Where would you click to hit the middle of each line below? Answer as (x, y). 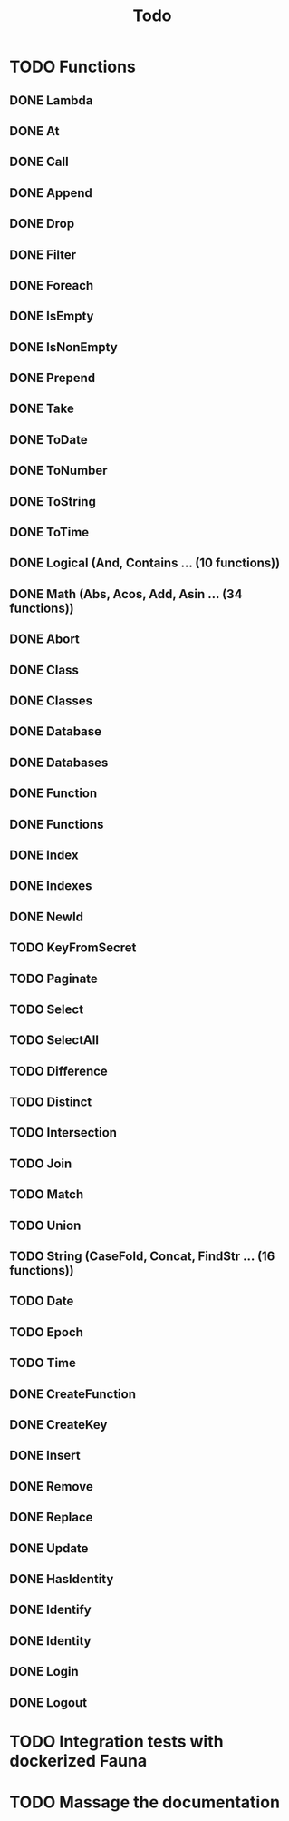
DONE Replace (51, 1517)
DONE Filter (43, 255)
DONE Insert (45, 1456)
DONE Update (49, 1548)
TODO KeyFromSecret (73, 948)
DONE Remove (51, 1486)
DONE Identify (51, 1610)
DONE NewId (47, 916)
